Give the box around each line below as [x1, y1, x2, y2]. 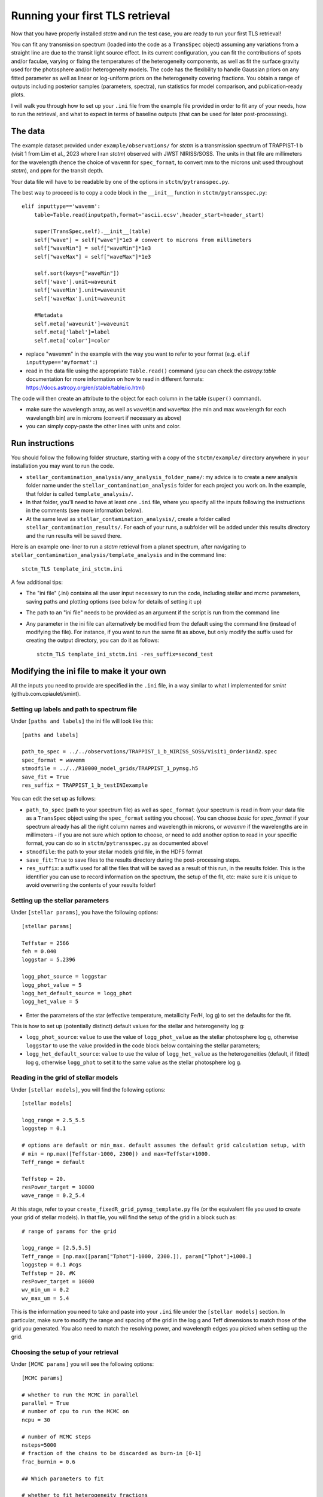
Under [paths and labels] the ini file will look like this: [11, 717, 154, 725]
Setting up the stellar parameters [11, 896, 109, 905]
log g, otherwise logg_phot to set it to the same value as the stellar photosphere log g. [26, 1059, 242, 1066]
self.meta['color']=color [33, 337, 111, 344]
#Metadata [33, 312, 63, 319]
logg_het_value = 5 [22, 998, 79, 1005]
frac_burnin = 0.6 [22, 1458, 76, 1465]
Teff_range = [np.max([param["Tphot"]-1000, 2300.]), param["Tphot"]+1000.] [22, 1253, 252, 1260]
